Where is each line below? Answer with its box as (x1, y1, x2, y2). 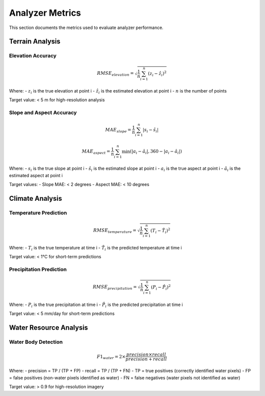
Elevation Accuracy (9, 52, 56, 59)
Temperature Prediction (9, 209, 67, 216)
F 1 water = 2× (97, 354, 126, 360)
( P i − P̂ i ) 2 (151, 283, 171, 291)
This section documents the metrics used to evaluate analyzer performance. (9, 25, 164, 30)
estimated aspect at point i (9, 172, 63, 178)
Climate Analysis (9, 194, 62, 203)
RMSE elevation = (97, 70, 134, 77)
